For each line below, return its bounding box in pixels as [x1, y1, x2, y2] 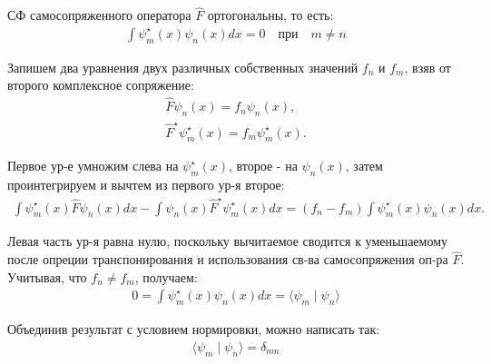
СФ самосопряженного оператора [7, 5, 191, 25]
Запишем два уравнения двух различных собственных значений [7, 57, 358, 76]
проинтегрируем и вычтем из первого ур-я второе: [7, 175, 285, 194]
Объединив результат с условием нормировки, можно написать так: [7, 320, 380, 339]
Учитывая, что [7, 267, 87, 286]
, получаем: [134, 267, 198, 286]
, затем [345, 156, 383, 175]
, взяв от [404, 57, 451, 76]
